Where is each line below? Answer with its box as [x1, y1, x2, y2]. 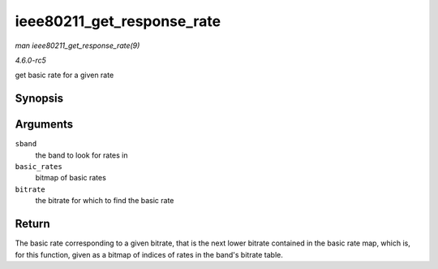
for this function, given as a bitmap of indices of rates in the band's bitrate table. [15, 249, 283, 259]
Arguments [15, 118, 74, 132]
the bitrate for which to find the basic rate [35, 196, 174, 206]
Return [15, 217, 50, 231]
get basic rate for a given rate [15, 70, 114, 80]
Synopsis [15, 92, 64, 106]
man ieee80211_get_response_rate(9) [15, 41, 140, 50]
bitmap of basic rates [35, 173, 107, 183]
